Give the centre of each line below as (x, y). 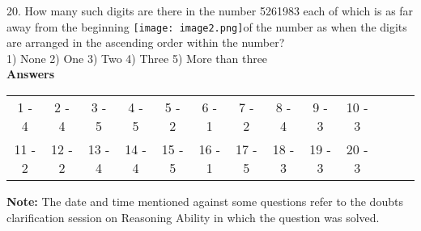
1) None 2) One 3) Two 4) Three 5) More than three (137, 58)
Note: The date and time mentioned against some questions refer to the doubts (205, 202)
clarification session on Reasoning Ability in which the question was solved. (193, 217)
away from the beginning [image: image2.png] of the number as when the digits (207, 26)
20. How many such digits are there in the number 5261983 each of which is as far (210, 10)
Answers (31, 74)
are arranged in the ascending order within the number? (146, 42)
